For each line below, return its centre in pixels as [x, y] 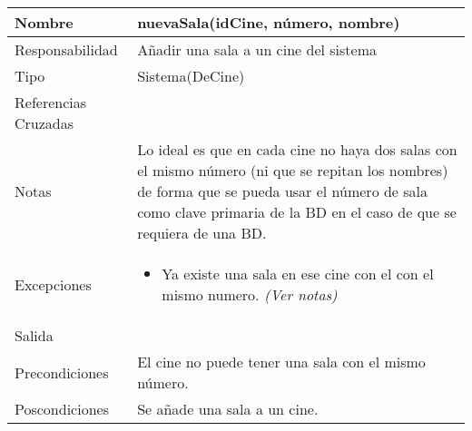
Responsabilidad [66, 49]
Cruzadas [44, 123]
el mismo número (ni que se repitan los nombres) [293, 170]
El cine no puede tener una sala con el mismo [281, 362]
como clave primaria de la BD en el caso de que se [297, 212]
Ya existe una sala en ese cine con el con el [298, 274]
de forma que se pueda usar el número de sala [283, 191]
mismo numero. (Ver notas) [250, 294]
